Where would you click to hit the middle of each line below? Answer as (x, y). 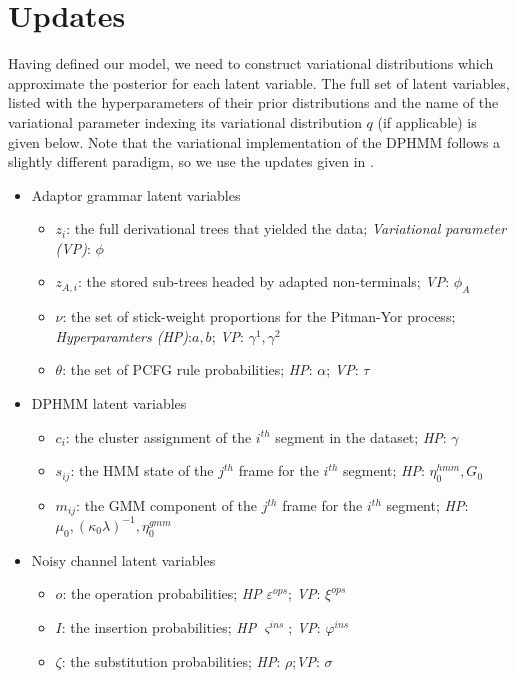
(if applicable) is (427, 121)
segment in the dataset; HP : (361, 436)
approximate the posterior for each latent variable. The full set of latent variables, (259, 82)
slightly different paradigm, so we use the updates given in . (191, 161)
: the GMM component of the (167, 505)
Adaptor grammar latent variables (136, 194)
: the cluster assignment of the (158, 436)
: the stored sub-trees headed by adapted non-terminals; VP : (264, 281)
